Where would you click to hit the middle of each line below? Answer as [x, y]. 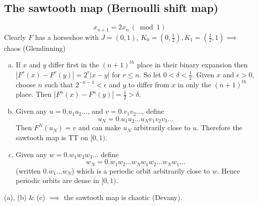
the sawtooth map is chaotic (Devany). [123, 197]
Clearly [15, 37]
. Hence [229, 170]
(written [28, 170]
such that [59, 84]
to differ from [149, 84]
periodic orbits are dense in [57, 180]
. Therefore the [220, 127]
